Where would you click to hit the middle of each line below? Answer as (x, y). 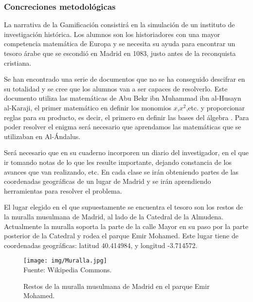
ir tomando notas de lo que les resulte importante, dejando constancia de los (118, 162)
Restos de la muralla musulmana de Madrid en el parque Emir (117, 286)
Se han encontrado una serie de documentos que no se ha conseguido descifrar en (125, 79)
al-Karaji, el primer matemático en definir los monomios (88, 107)
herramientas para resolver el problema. (63, 190)
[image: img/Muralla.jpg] (65, 261)
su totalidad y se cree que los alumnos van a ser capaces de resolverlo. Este (116, 88)
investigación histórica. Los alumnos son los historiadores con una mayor (112, 34)
